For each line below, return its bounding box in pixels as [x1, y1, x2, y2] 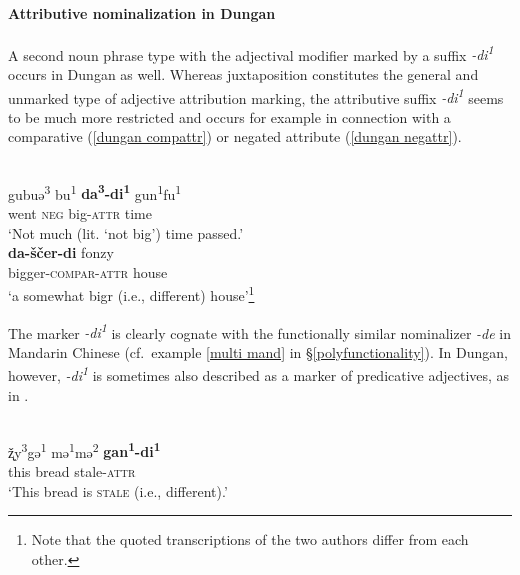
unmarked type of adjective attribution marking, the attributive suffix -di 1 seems [8, 84, 504, 108]
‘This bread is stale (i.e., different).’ [8, 480, 228, 501]
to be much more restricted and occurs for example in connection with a [8, 106, 451, 127]
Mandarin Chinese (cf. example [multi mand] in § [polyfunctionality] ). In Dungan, [8, 341, 508, 362]
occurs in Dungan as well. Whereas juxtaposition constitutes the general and [8, 64, 479, 85]
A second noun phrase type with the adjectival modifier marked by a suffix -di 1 [8, 41, 494, 65]
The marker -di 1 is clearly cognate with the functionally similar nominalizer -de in [8, 319, 512, 343]
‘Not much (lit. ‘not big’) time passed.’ [8, 222, 244, 243]
